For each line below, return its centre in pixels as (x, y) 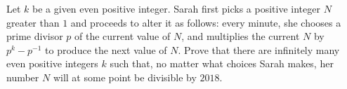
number (23, 77)
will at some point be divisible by (125, 77)
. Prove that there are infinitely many (259, 49)
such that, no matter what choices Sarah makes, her (222, 63)
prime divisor (35, 36)
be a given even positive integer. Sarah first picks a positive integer (176, 8)
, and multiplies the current (241, 36)
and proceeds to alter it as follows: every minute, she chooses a (206, 22)
